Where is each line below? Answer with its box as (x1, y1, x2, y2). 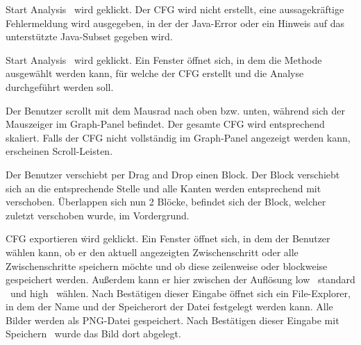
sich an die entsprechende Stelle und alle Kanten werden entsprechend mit (6, 180, 321, 195)
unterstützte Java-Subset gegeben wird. (6, 29, 173, 44)
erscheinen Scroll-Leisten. (6, 144, 113, 158)
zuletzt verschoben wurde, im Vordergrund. (6, 208, 190, 222)
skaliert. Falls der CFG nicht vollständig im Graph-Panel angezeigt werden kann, (6, 130, 351, 144)
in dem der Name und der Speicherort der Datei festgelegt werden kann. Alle (6, 299, 333, 314)
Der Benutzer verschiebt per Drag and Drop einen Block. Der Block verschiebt (6, 167, 340, 181)
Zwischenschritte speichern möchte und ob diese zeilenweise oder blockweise (6, 258, 328, 273)
